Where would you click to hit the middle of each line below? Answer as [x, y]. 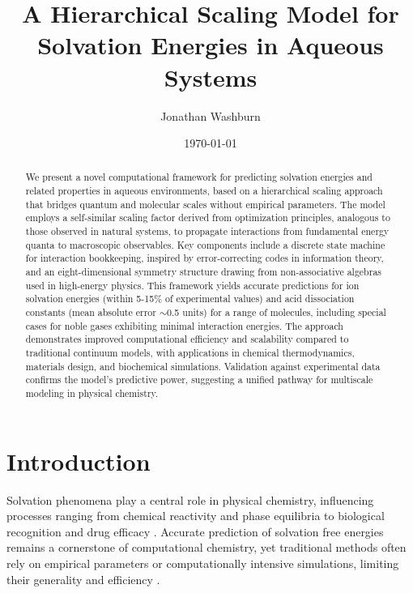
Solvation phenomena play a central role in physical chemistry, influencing [190, 499]
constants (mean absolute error [91, 312]
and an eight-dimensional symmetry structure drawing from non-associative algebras [204, 272]
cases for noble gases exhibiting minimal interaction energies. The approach [184, 325]
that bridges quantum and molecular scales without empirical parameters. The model [205, 204]
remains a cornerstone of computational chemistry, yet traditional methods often [206, 547]
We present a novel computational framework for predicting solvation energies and [199, 177]
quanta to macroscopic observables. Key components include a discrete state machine [205, 244]
